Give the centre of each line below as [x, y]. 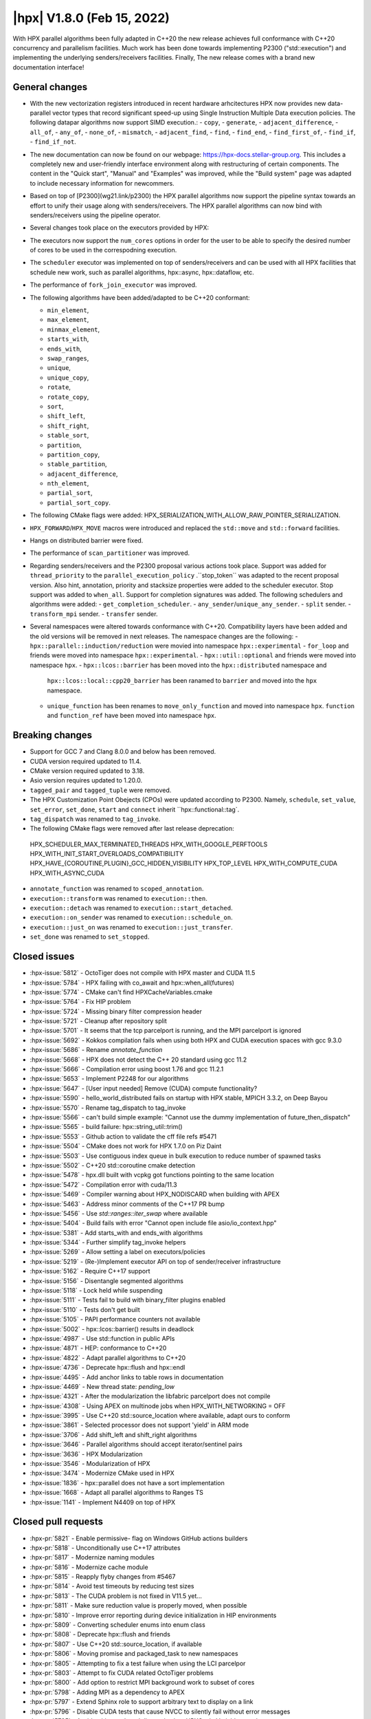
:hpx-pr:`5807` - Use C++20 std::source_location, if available [116, 1644]
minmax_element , [74, 329]
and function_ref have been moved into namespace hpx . [132, 716]
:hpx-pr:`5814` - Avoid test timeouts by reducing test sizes [112, 1586]
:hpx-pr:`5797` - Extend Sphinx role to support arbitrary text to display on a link [142, 1702]
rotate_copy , [68, 397]
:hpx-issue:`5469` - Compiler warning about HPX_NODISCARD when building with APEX [155, 1194]
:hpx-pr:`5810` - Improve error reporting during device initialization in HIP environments [153, 1615]
